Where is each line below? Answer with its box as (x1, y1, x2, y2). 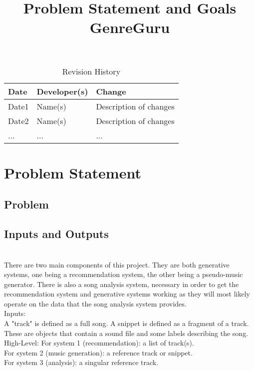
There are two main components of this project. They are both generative (4, 259, 230, 269)
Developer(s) (36, 85, 88, 97)
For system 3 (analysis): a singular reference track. (4, 357, 159, 367)
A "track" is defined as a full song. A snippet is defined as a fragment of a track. (4, 318, 249, 328)
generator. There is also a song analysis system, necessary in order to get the (4, 278, 239, 289)
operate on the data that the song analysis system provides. (4, 298, 187, 308)
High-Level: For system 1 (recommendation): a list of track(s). (4, 337, 194, 348)
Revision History (62, 65, 121, 77)
